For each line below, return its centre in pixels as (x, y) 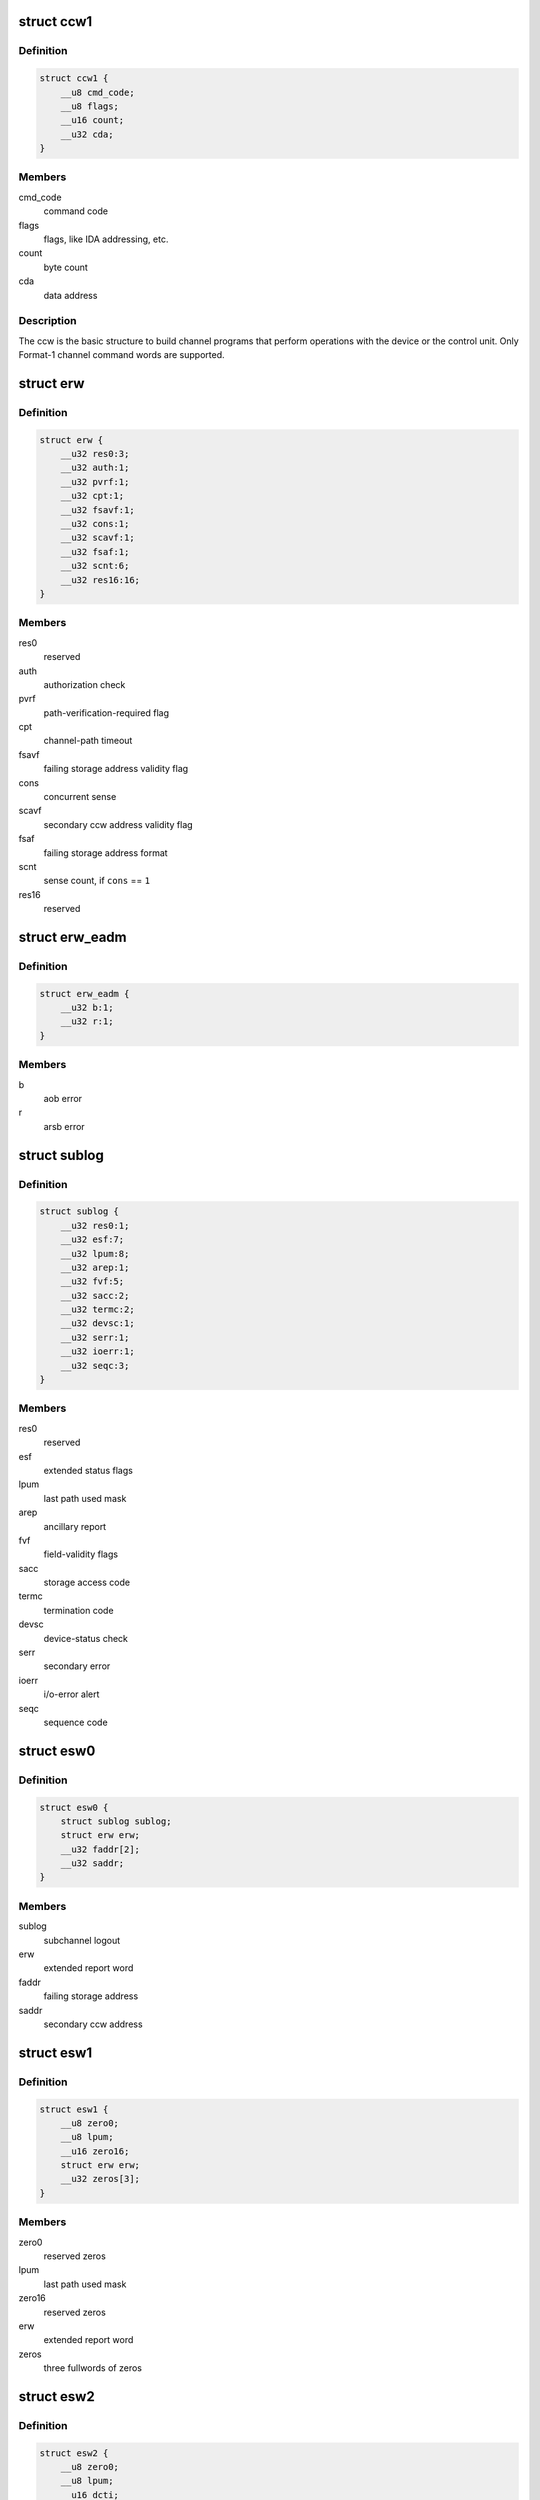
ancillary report (75, 1526)
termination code (78, 1610)
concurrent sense (80, 797)
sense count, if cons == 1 (96, 881)
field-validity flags (81, 1554)
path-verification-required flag (106, 712)
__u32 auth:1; (95, 468)
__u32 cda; (87, 134)
